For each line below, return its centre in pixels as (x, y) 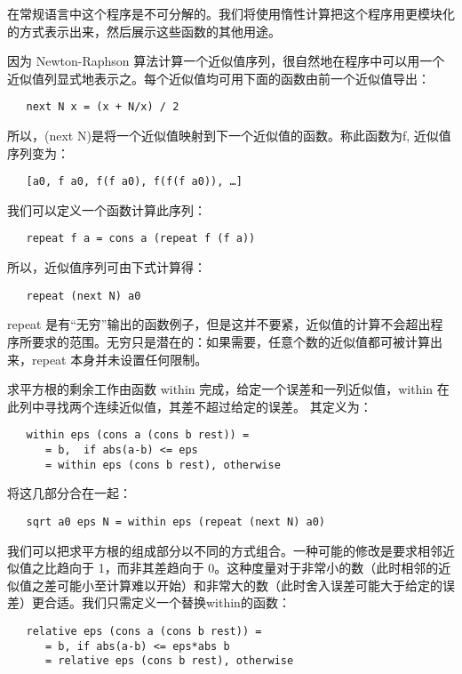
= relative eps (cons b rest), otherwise (169, 661)
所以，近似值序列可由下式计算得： (107, 267)
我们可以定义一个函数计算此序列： (107, 209)
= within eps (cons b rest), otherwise (163, 465)
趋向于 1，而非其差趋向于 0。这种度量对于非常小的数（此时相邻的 (247, 568)
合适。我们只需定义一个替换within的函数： (167, 602)
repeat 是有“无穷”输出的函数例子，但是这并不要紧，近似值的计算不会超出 (219, 324)
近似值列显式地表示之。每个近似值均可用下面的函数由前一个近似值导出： (219, 78)
